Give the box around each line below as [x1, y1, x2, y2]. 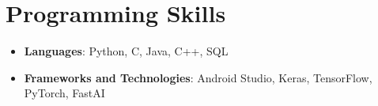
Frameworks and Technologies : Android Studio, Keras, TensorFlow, [24, 69, 372, 85]
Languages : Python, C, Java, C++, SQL [24, 43, 229, 59]
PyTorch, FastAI [24, 85, 105, 101]
